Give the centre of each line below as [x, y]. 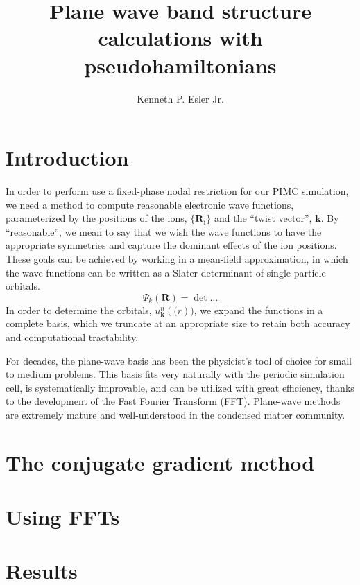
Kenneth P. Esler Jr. [180, 98]
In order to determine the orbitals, [79, 309]
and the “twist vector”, [263, 218]
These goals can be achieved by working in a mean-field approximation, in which [177, 259]
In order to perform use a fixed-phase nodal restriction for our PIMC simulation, [177, 191]
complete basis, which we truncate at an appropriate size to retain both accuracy [178, 323]
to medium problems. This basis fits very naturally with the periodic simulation [175, 374]
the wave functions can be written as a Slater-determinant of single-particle [166, 272]
